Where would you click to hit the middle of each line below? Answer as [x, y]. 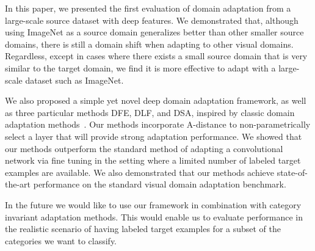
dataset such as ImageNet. [74, 80]
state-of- [292, 172]
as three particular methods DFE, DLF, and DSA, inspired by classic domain [150, 112]
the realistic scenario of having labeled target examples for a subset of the [143, 229]
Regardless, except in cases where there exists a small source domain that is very [156, 56]
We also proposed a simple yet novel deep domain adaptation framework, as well [156, 100]
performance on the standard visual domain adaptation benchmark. [160, 184]
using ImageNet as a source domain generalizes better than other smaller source [154, 32]
